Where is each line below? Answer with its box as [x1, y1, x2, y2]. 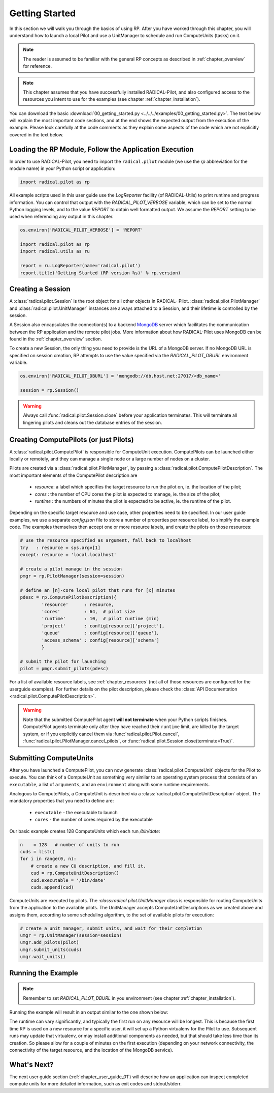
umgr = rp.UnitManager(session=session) [20, 933, 122, 938]
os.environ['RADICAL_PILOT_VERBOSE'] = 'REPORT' [20, 227, 144, 233]
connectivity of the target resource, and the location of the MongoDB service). [9, 1047, 174, 1053]
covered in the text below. [9, 131, 63, 137]
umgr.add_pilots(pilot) [20, 939, 80, 945]
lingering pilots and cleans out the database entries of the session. [23, 419, 162, 425]
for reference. [23, 63, 52, 69]
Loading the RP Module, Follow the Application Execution [9, 145, 194, 154]
